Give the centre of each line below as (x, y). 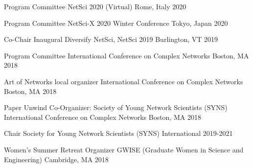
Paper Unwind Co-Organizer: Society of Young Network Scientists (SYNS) (116, 107)
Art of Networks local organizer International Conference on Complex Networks (124, 81)
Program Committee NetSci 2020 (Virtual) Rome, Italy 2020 (95, 6)
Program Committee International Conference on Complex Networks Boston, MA (126, 55)
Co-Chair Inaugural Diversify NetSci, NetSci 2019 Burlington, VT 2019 (111, 39)
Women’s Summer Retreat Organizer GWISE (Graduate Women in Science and (124, 149)
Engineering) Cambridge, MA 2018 (56, 159)
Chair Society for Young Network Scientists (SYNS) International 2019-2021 (118, 133)
